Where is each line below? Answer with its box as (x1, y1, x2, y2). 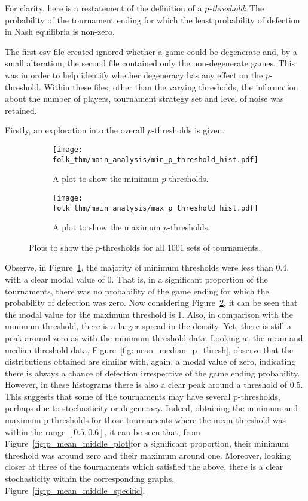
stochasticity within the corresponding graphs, (5, 472, 175, 485)
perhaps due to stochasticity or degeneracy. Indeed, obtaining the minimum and (5, 402, 298, 414)
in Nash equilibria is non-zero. (5, 25, 115, 38)
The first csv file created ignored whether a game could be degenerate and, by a (5, 45, 297, 57)
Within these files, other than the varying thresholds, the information (44, 80, 298, 93)
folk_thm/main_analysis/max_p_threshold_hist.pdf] (53, 204, 258, 212)
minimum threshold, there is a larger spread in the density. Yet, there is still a (5, 320, 292, 332)
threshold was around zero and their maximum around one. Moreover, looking (5, 448, 291, 461)
